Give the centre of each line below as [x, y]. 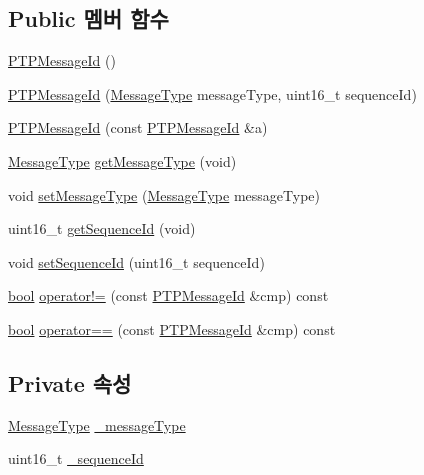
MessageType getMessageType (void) [122, 160]
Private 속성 [70, 382]
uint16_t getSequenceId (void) [102, 228]
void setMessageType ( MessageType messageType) [164, 194]
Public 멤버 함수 [88, 18]
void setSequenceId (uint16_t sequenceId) [136, 261]
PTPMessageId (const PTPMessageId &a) [138, 127]
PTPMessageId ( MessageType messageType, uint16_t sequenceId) [212, 93]
